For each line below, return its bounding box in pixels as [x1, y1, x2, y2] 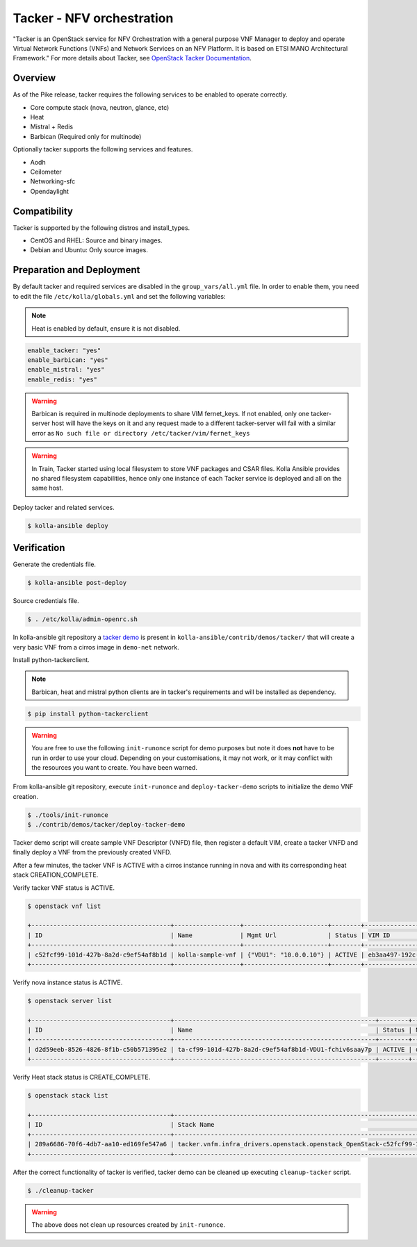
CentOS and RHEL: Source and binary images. [30, 236, 163, 245]
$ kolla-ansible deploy [27, 522, 109, 529]
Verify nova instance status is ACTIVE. [13, 978, 123, 986]
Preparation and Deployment [13, 264, 140, 276]
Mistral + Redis [30, 122, 73, 131]
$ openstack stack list [27, 1091, 109, 1100]
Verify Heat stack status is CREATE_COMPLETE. [13, 1073, 151, 1082]
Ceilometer [30, 167, 62, 176]
